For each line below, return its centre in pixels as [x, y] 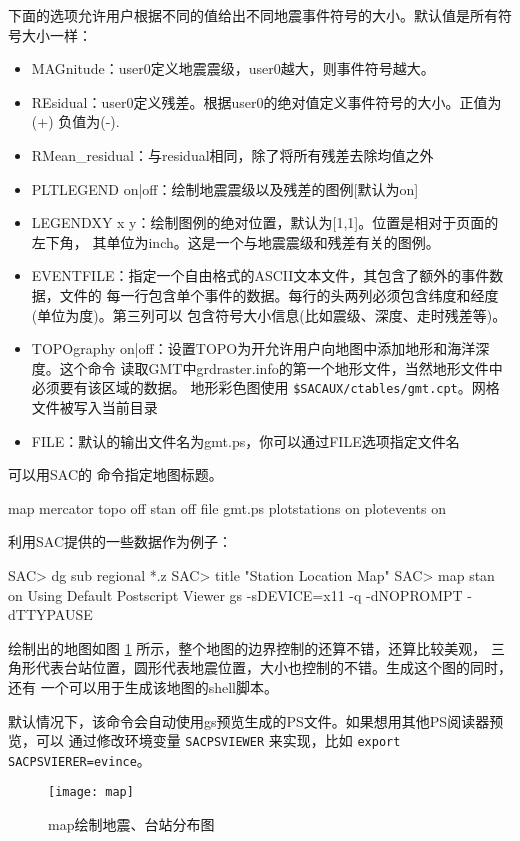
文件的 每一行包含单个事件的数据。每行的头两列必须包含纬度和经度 [279, 294]
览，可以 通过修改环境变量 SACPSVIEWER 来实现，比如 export [204, 740]
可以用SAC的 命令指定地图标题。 [115, 474]
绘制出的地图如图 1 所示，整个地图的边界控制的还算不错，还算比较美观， [247, 647]
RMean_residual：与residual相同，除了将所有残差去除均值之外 [232, 154]
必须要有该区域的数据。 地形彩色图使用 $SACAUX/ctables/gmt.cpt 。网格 [265, 387]
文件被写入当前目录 [94, 406]
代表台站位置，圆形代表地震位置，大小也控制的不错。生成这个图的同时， [273, 667]
